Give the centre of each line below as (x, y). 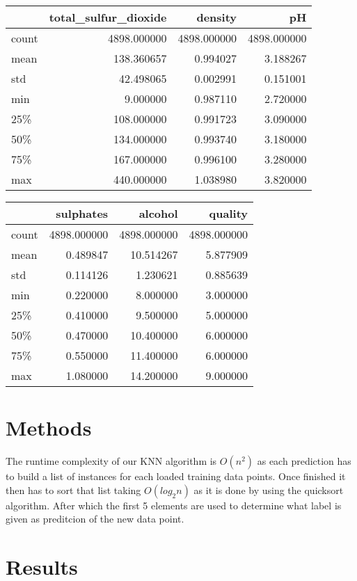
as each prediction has (304, 461)
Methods (49, 428)
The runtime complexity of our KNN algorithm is (111, 461)
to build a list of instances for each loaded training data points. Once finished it (176, 476)
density (217, 17)
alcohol (158, 213)
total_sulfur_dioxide (108, 17)
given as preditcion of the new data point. (95, 519)
